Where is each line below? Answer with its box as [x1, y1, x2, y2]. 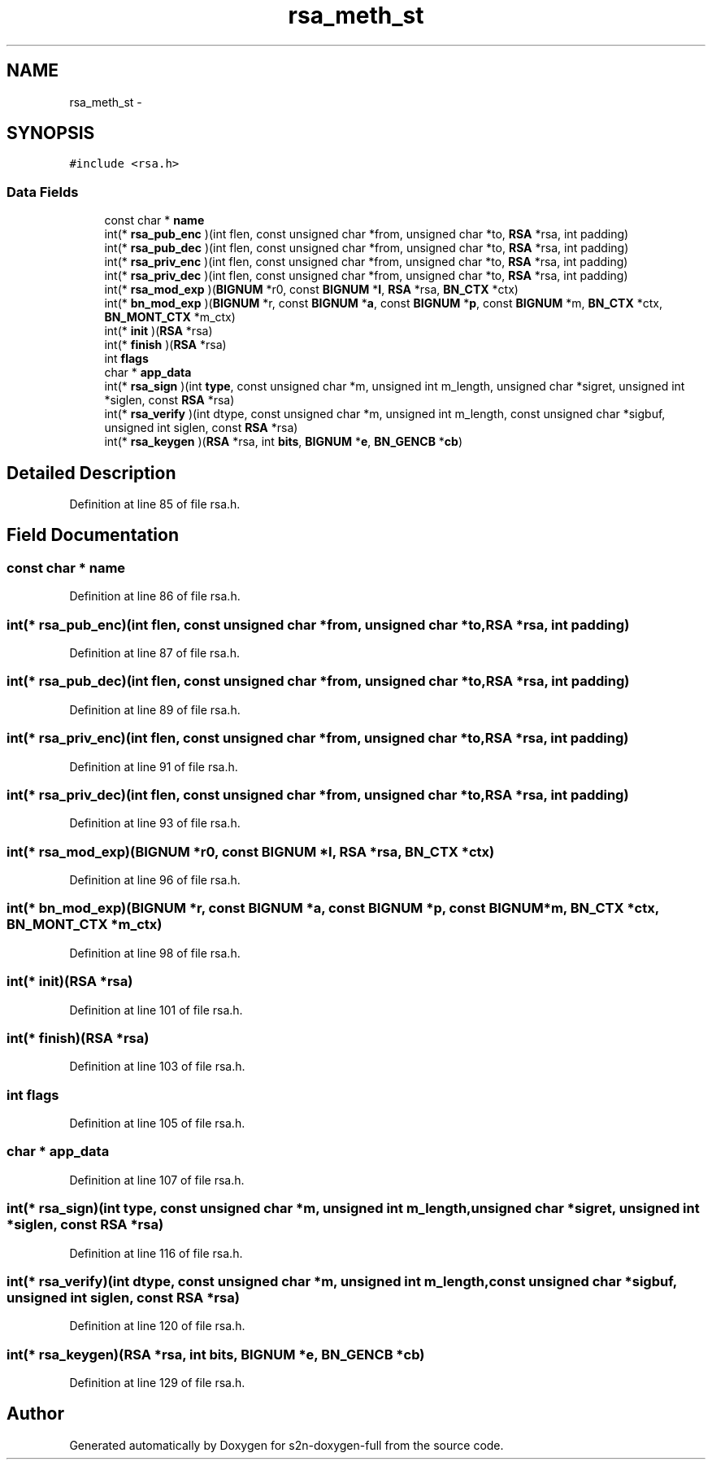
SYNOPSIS [7, 123, 95, 144]
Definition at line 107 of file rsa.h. [69, 1172, 245, 1187]
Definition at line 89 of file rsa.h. [69, 702, 241, 717]
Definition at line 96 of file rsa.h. [69, 873, 241, 887]
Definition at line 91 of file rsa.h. [69, 759, 238, 774]
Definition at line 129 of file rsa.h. [69, 1376, 245, 1390]
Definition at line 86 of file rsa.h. [69, 589, 241, 604]
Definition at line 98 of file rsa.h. [69, 945, 241, 960]
